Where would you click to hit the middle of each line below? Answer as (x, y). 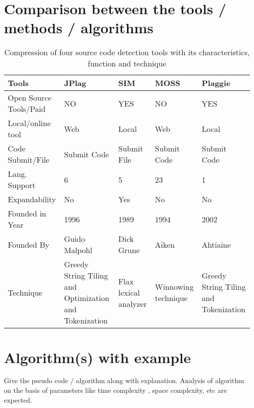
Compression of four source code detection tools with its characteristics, (127, 52)
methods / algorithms (79, 28)
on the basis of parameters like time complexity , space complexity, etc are (116, 390)
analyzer (133, 303)
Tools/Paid (27, 109)
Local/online (29, 123)
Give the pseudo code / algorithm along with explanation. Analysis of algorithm (124, 380)
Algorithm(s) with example (97, 357)
